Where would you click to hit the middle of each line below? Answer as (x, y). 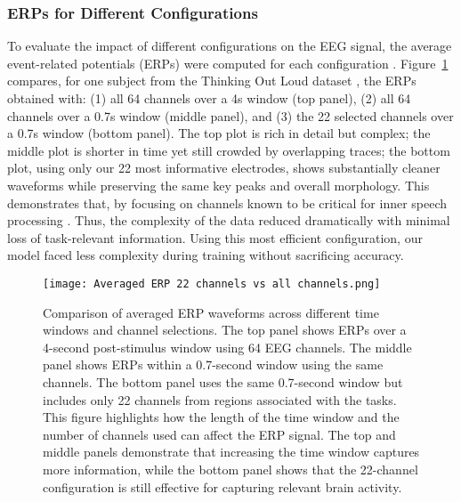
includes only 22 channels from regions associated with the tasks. (220, 399)
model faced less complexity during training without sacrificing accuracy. (206, 255)
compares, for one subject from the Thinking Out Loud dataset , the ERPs (212, 81)
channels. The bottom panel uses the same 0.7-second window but (223, 381)
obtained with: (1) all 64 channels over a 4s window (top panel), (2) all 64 (209, 98)
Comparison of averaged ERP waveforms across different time (211, 312)
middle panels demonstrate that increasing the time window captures (231, 452)
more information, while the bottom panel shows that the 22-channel (230, 469)
